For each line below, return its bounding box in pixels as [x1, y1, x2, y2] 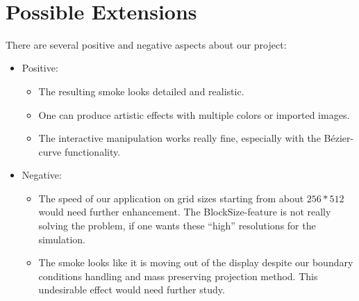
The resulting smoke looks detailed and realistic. [38, 83, 244, 98]
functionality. [64, 144, 121, 158]
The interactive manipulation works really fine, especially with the [38, 131, 321, 145]
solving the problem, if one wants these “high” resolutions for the [38, 218, 316, 233]
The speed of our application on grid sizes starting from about [38, 190, 304, 205]
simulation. [38, 231, 85, 246]
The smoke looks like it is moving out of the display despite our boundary [38, 255, 353, 270]
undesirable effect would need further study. [38, 282, 225, 297]
